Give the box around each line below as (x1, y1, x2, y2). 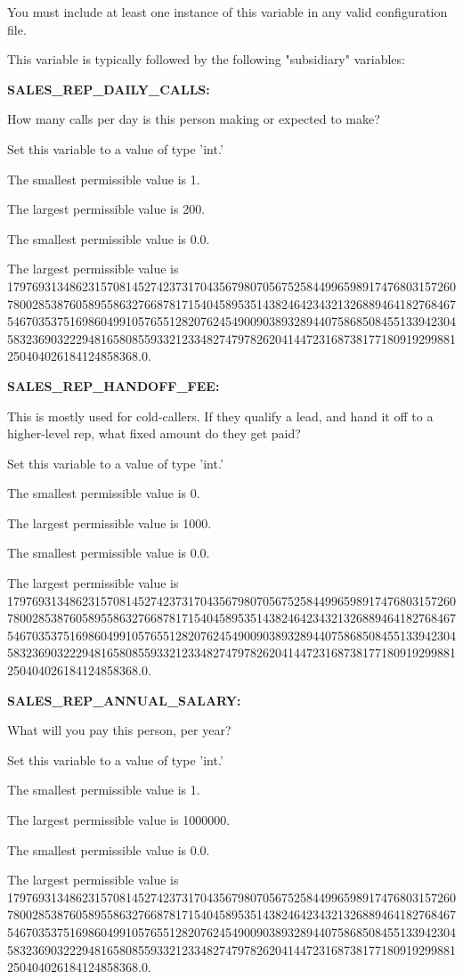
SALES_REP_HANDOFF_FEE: (7, 376, 220, 395)
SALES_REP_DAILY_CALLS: (7, 79, 210, 98)
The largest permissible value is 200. (7, 200, 206, 218)
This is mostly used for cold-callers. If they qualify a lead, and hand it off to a (7, 406, 434, 425)
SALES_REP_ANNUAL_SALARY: (7, 690, 241, 709)
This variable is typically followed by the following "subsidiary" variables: (7, 50, 405, 69)
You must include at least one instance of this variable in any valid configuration (7, 3, 448, 20)
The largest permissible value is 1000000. (7, 811, 231, 828)
